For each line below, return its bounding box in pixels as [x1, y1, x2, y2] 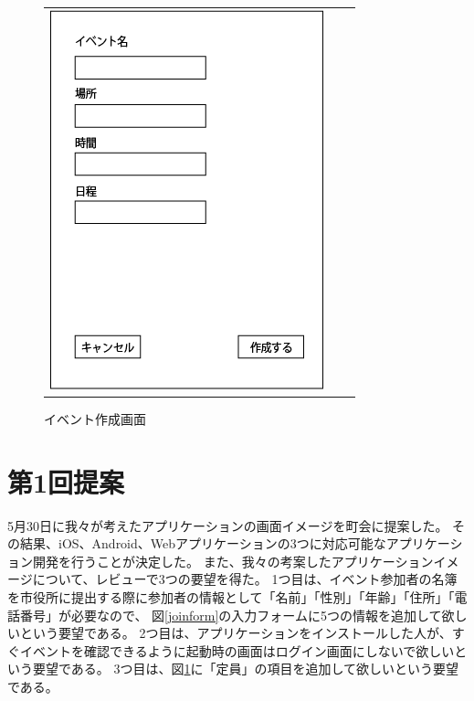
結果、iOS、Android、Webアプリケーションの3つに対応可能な [19, 534, 386, 553]
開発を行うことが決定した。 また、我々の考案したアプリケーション [32, 551, 434, 570]
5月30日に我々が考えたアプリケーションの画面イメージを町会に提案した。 [7, 515, 448, 535]
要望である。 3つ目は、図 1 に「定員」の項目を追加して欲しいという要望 [32, 659, 459, 678]
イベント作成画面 [44, 409, 146, 428]
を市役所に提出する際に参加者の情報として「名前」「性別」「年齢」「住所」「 [7, 587, 455, 606]
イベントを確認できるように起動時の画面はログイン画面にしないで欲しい [19, 641, 455, 660]
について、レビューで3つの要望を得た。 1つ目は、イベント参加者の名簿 [32, 569, 458, 589]
